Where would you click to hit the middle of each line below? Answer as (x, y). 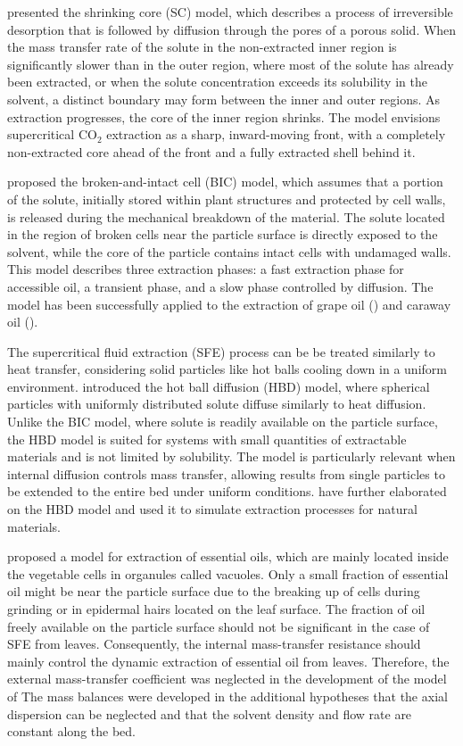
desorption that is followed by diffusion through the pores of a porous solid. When (232, 29)
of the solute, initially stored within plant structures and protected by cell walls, (227, 199)
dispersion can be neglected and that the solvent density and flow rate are (210, 713)
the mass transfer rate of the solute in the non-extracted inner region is (202, 47)
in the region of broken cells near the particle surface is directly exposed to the (223, 234)
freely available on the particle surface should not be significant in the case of (219, 626)
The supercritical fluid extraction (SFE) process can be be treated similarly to (221, 351)
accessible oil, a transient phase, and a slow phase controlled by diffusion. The (220, 286)
